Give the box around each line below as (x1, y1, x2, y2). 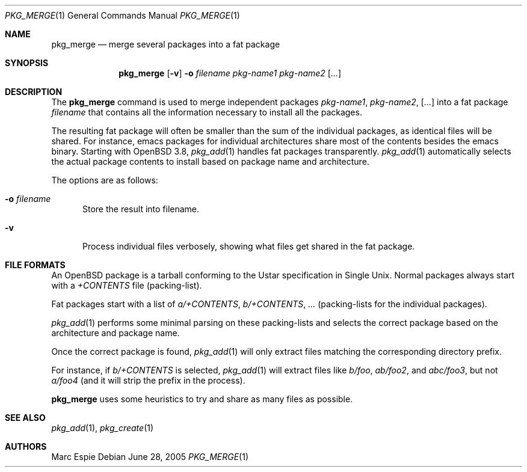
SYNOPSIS (5, 58, 49, 68)
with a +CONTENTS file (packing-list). (51, 280, 202, 290)
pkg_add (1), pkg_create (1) (51, 423, 154, 433)
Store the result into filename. (82, 204, 200, 214)
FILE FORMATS (5, 260, 66, 270)
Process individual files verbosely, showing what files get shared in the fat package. (82, 241, 415, 251)
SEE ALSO (5, 412, 46, 423)
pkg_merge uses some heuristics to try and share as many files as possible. (51, 394, 353, 404)
